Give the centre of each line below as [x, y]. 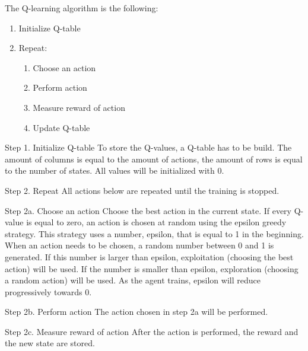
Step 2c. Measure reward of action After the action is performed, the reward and [152, 331]
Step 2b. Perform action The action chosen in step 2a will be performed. [136, 312]
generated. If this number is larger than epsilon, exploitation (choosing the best [149, 256]
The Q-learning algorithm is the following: [82, 8]
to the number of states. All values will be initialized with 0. [115, 170]
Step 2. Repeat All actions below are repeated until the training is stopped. [142, 190]
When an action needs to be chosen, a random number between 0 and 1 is [139, 245]
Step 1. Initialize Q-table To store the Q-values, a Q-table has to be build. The [148, 147]
